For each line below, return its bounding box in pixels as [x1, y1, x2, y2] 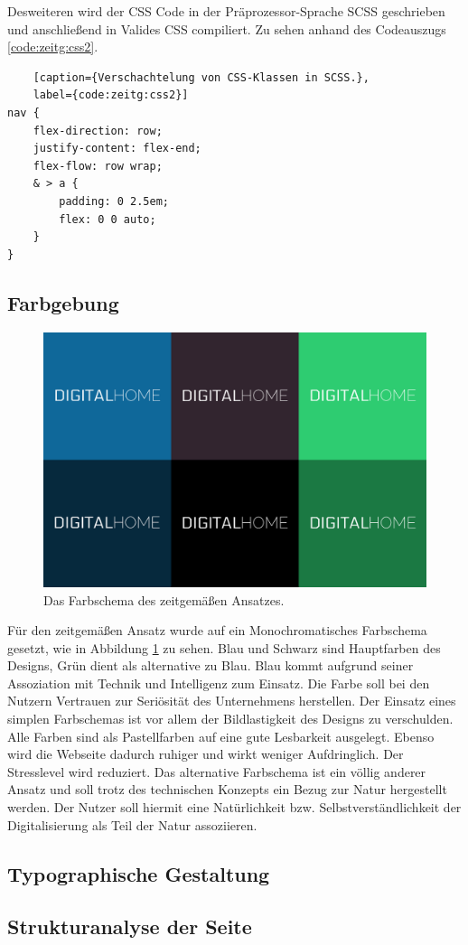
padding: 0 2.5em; [59, 194, 169, 208]
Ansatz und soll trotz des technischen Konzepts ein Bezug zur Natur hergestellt [7, 780, 447, 799]
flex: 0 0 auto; [59, 212, 156, 226]
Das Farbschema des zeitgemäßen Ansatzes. [43, 590, 285, 609]
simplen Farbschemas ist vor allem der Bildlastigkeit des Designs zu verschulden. [7, 709, 454, 728]
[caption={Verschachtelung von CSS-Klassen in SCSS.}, [33, 70, 370, 84]
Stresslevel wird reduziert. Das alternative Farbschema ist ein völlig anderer [7, 762, 426, 781]
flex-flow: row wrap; [33, 159, 163, 173]
